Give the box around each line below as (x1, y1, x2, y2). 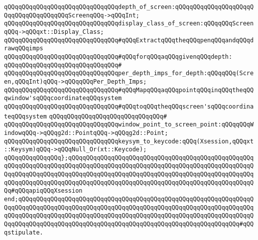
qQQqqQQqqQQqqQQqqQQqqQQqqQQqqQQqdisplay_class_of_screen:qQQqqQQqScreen (4, 20, 254, 27)
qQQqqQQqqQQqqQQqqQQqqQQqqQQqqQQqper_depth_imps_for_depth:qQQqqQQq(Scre (4, 70, 254, 77)
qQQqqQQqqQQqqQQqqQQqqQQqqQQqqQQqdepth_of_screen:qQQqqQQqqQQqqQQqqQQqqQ (4, 3, 254, 10)
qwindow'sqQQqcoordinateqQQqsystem (4, 95, 122, 102)
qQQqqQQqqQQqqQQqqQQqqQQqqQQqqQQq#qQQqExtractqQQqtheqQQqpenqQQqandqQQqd (4, 36, 254, 44)
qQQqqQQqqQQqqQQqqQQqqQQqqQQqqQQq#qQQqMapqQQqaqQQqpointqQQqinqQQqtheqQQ (4, 86, 254, 94)
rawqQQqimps (4, 45, 43, 52)
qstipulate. (4, 229, 43, 236)
